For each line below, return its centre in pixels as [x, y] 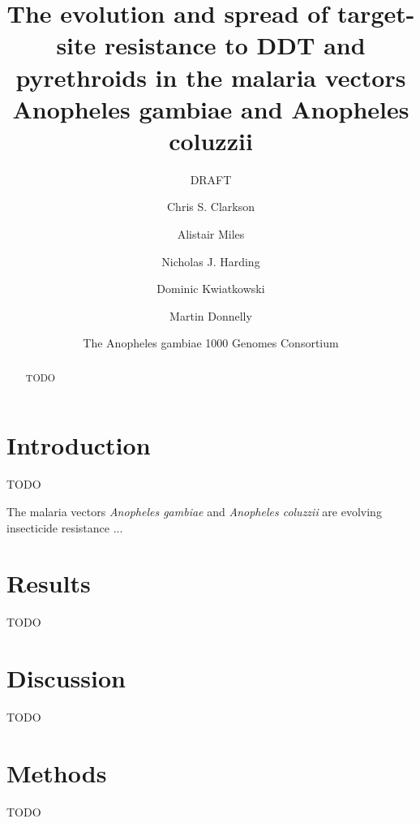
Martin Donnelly [211, 315]
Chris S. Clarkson [211, 207]
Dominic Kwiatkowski [211, 289]
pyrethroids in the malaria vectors [211, 77]
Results [49, 583]
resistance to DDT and [235, 45]
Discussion [66, 678]
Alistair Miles [211, 234]
